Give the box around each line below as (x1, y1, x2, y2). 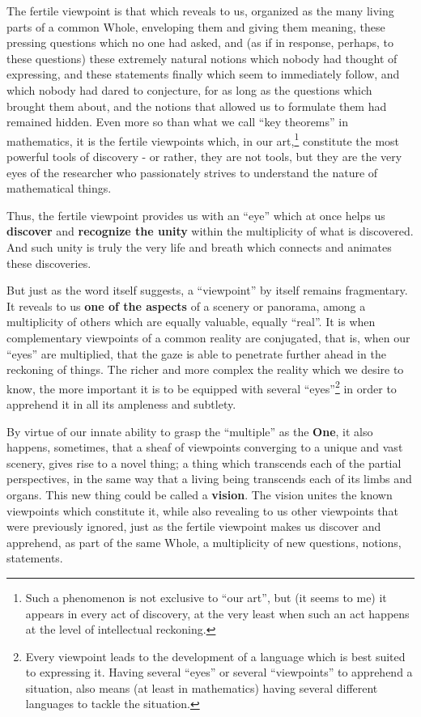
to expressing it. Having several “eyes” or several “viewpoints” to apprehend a (25, 664, 413, 681)
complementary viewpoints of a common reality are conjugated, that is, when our (6, 329, 410, 346)
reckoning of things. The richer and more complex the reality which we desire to (6, 361, 404, 378)
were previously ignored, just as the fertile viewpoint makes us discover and (6, 518, 381, 535)
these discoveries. (6, 254, 91, 271)
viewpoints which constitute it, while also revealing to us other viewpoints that (6, 502, 398, 519)
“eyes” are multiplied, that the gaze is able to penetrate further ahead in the (6, 345, 386, 362)
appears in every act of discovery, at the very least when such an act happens (25, 605, 410, 622)
